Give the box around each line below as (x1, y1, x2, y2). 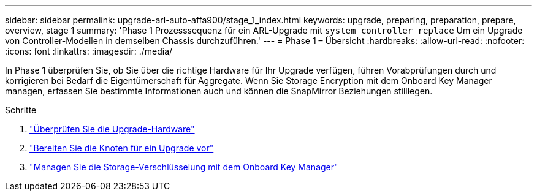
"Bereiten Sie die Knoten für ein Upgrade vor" (29, 143, 214, 153)
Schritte (5, 105, 37, 115)
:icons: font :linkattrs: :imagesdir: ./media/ (5, 46, 173, 56)
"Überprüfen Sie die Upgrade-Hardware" (29, 124, 195, 134)
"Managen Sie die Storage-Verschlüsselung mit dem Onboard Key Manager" (29, 162, 338, 172)
